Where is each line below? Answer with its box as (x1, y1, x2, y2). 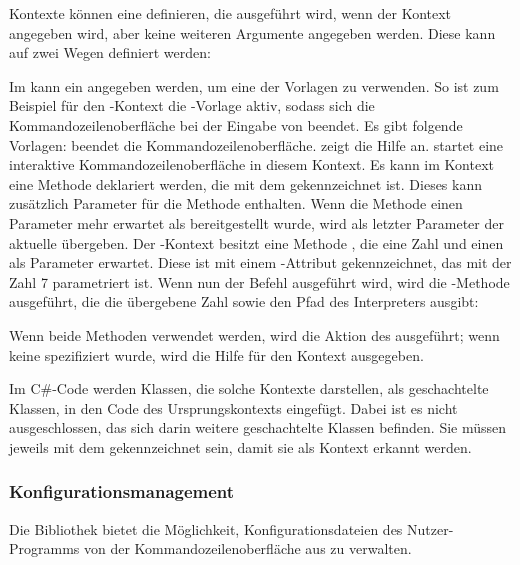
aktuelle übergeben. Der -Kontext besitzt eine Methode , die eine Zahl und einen (9, 232, 504, 253)
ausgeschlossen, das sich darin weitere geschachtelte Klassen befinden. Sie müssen (9, 417, 507, 438)
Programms (9, 538, 80, 559)
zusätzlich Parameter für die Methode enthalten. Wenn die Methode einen (9, 193, 463, 214)
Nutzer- (407, 518, 454, 539)
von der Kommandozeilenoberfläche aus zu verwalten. (84, 538, 412, 559)
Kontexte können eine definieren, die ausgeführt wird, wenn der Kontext (9, 3, 452, 23)
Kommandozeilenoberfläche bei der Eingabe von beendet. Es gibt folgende (9, 114, 463, 135)
